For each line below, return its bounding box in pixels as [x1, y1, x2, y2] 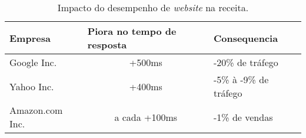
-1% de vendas [213, 110, 273, 124]
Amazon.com [9, 103, 63, 117]
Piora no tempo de [87, 24, 177, 38]
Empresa [9, 31, 51, 45]
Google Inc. [9, 55, 57, 69]
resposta [87, 38, 127, 51]
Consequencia [213, 31, 278, 45]
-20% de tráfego [213, 55, 278, 69]
